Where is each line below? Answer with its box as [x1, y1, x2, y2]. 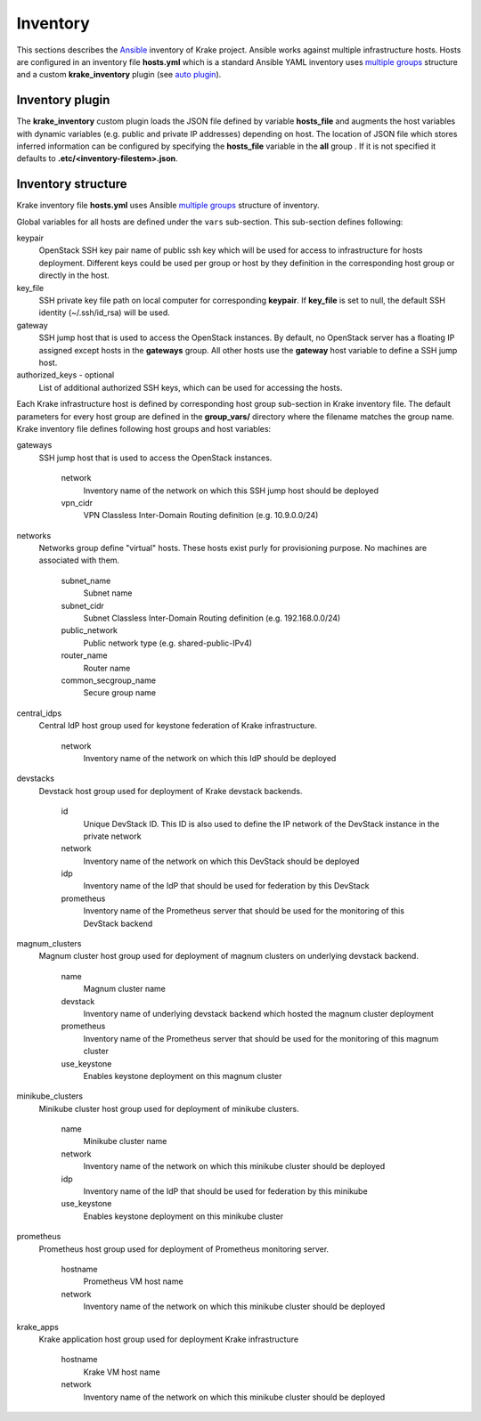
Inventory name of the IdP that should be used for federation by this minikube [83, 1186, 369, 1197]
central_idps [16, 708, 62, 719]
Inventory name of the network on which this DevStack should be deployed [83, 856, 360, 866]
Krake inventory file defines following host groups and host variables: [16, 423, 272, 434]
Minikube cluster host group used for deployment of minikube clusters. [38, 1103, 300, 1114]
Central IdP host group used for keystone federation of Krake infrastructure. [38, 720, 318, 731]
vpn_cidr [61, 497, 94, 507]
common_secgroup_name [61, 675, 156, 686]
